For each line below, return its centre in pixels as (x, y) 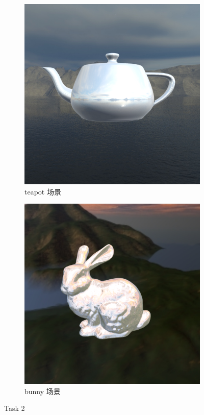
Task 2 (15, 408)
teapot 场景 (43, 191)
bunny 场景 (43, 391)
